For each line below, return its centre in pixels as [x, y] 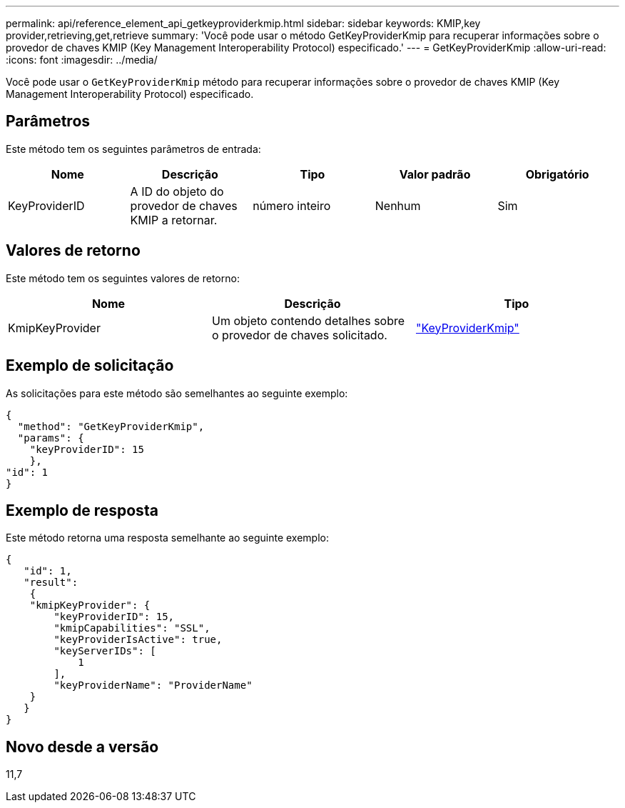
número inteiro [292, 205]
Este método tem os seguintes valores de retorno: [123, 278]
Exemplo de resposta [82, 510]
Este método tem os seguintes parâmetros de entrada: [133, 149]
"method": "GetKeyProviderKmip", [111, 426]
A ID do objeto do [177, 191]
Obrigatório [557, 174]
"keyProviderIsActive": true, [138, 640]
